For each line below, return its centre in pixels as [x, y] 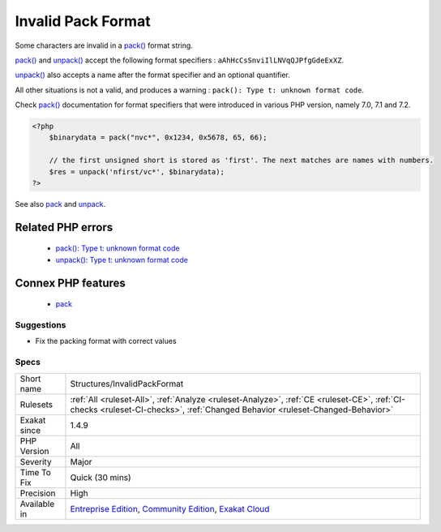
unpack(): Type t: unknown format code [122, 260]
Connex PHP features [70, 283]
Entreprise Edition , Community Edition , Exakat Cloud [170, 508]
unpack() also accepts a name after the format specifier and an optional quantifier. [153, 75]
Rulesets [36, 404]
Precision [38, 493]
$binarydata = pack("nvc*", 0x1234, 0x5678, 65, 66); [158, 137]
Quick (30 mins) [101, 477]
